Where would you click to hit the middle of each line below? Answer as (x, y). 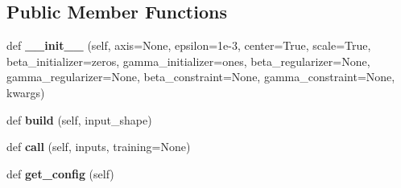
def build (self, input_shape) (79, 119)
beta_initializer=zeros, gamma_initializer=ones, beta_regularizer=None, (188, 61)
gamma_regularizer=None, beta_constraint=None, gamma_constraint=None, (201, 77)
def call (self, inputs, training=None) (99, 147)
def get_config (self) (60, 173)
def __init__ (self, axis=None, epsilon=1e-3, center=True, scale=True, (189, 45)
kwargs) (26, 92)
